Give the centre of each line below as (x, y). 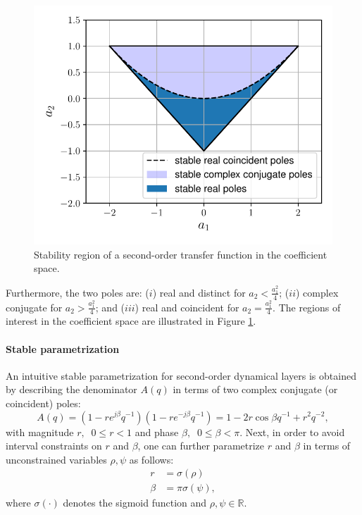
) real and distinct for (199, 292)
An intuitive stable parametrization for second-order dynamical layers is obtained (181, 375)
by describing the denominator (71, 389)
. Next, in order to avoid (292, 432)
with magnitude (40, 432)
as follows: (151, 459)
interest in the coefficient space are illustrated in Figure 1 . (131, 321)
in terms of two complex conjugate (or (255, 389)
